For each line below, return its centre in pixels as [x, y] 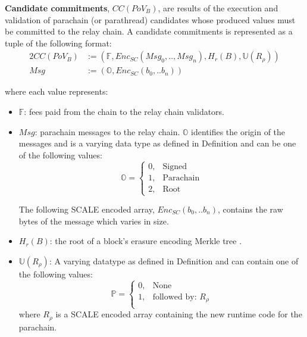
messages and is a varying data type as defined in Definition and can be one [157, 143]
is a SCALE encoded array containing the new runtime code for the [179, 314]
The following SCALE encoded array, [87, 209]
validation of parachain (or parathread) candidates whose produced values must [150, 19]
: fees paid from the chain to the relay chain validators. [124, 112]
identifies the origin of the [238, 131]
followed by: [175, 297]
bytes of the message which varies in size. [94, 221]
